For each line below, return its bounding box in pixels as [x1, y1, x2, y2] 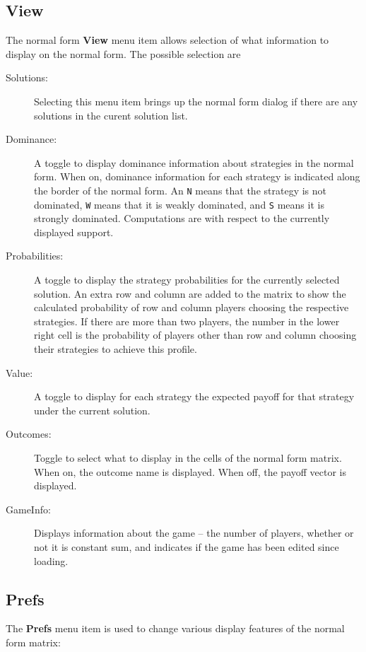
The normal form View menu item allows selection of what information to [6, 33, 329, 47]
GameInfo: [6, 501, 51, 516]
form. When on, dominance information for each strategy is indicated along [34, 169, 360, 184]
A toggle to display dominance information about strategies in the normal [34, 155, 354, 170]
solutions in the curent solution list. [34, 107, 188, 122]
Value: [6, 365, 33, 380]
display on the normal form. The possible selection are [6, 46, 241, 61]
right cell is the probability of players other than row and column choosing [34, 327, 357, 342]
